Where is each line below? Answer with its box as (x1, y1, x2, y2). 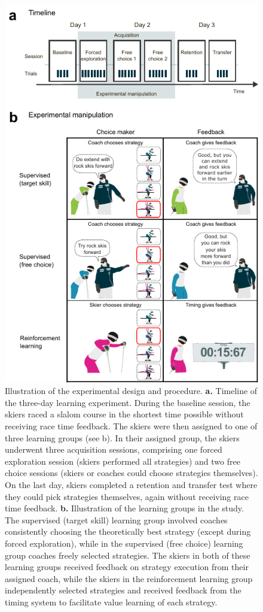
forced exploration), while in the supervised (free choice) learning (5, 537, 243, 549)
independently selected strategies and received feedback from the (5, 584, 241, 596)
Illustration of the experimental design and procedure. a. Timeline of (5, 384, 258, 397)
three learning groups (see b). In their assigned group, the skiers (5, 431, 240, 444)
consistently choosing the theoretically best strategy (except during (5, 525, 251, 538)
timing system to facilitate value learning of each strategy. (5, 595, 218, 608)
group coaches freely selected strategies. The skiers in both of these (5, 549, 250, 561)
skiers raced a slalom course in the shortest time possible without (5, 408, 244, 420)
